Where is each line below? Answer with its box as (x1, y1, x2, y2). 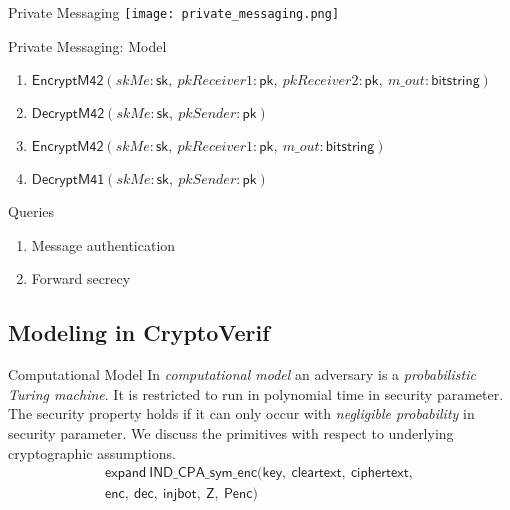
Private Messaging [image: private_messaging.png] (8, 2, 340, 22)
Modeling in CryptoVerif (8, 317, 270, 348)
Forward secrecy (31, 268, 131, 289)
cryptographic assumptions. (8, 442, 176, 463)
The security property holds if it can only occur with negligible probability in (8, 403, 475, 424)
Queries (8, 201, 55, 222)
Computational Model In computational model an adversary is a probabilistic (8, 364, 476, 385)
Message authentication (31, 234, 176, 255)
